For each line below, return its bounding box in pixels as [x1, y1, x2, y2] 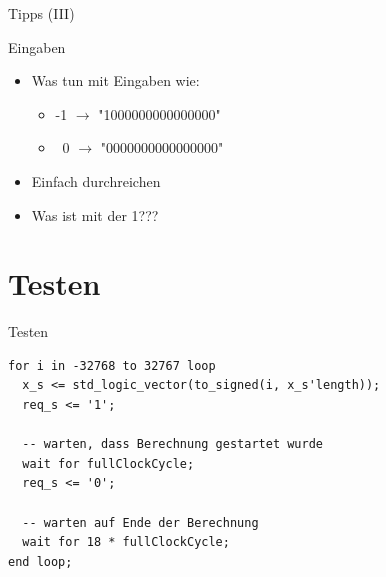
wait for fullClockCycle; [22, 456, 195, 471]
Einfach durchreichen [31, 170, 161, 191]
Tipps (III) [8, 3, 75, 23]
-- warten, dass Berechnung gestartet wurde [22, 437, 323, 452]
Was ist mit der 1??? [31, 204, 159, 225]
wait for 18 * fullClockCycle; [22, 535, 230, 550]
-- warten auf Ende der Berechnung [22, 515, 259, 530]
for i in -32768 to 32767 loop [8, 358, 216, 373]
